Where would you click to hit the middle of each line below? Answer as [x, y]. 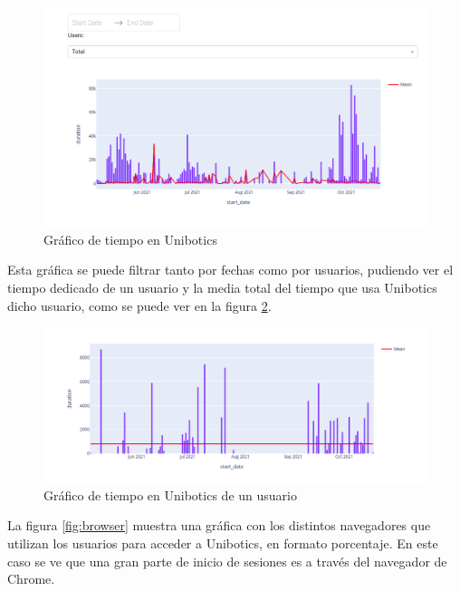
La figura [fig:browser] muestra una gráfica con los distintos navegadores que [219, 525]
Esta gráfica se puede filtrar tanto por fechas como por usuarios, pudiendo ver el [230, 270]
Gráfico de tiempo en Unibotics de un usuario [170, 494]
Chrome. [31, 579]
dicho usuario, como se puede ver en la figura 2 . [139, 305]
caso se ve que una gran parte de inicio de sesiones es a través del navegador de [227, 561]
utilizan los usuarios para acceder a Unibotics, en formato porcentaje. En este [223, 543]
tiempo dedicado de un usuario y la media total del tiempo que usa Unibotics [222, 287]
